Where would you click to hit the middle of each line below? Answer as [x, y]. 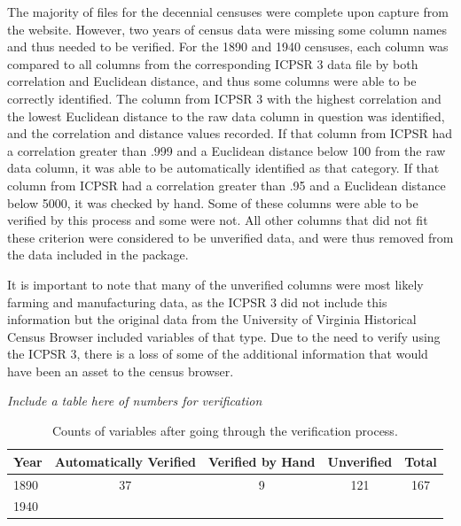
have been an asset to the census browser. [121, 371]
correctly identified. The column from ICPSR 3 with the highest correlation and [224, 98]
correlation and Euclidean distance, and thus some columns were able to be [212, 81]
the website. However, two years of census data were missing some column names [227, 29]
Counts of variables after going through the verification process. [225, 431]
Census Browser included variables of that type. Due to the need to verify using [224, 336]
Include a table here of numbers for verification [135, 401]
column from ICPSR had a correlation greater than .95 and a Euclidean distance [227, 185]
